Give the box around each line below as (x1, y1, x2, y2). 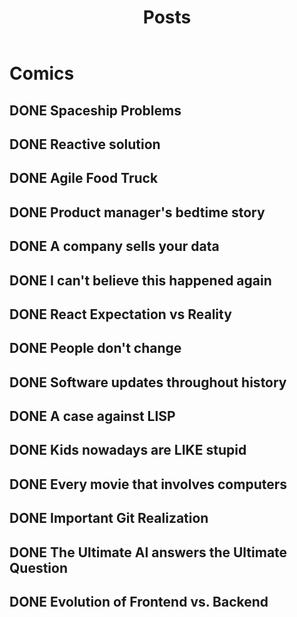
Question (9, 559, 68, 576)
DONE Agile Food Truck (9, 170, 159, 187)
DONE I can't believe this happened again (9, 272, 272, 289)
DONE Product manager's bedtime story (9, 204, 266, 221)
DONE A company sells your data (9, 238, 220, 255)
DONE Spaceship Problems (9, 102, 182, 119)
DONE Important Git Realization (9, 510, 209, 527)
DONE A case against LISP (9, 408, 176, 425)
